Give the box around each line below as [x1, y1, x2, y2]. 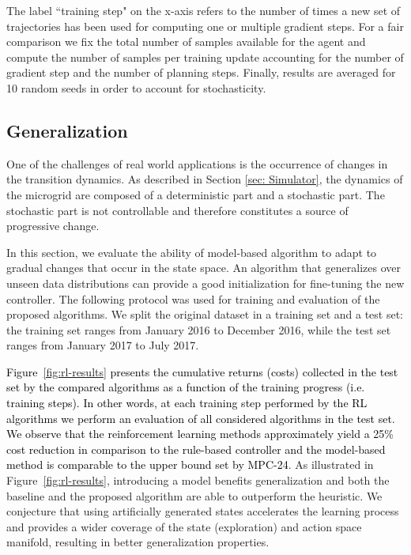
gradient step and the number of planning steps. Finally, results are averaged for [6, 64, 396, 81]
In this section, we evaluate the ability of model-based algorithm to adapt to [6, 244, 377, 260]
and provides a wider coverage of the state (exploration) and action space [6, 518, 362, 534]
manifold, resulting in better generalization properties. [6, 534, 270, 550]
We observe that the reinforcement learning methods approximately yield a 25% [6, 425, 394, 442]
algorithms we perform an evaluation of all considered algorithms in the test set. [6, 410, 395, 426]
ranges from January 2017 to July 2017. [6, 337, 199, 353]
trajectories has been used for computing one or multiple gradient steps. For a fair [6, 17, 404, 34]
